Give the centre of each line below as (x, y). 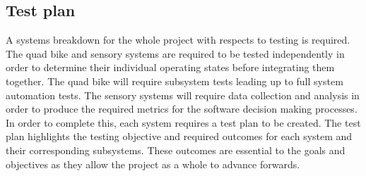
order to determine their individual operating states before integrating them (170, 67)
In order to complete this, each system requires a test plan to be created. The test (183, 122)
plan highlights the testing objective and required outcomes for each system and (179, 136)
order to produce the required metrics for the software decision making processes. (182, 109)
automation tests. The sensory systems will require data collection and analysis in (183, 95)
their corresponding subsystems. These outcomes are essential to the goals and (176, 150)
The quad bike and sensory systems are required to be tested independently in (175, 53)
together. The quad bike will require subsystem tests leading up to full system (175, 81)
